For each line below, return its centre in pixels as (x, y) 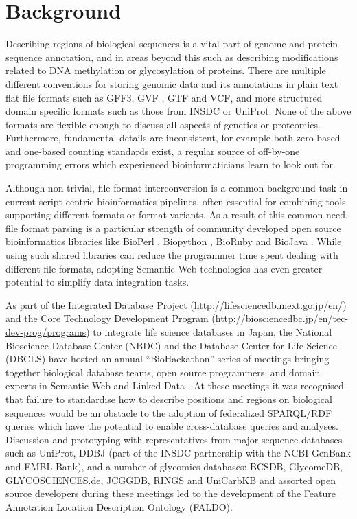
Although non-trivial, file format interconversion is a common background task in (177, 188)
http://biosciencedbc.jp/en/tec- (282, 318)
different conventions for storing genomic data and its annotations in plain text (172, 83)
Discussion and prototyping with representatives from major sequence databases (174, 439)
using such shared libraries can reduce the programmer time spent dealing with (172, 255)
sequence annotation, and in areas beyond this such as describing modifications (172, 57)
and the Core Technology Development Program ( (111, 318)
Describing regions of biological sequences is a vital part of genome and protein (172, 44)
